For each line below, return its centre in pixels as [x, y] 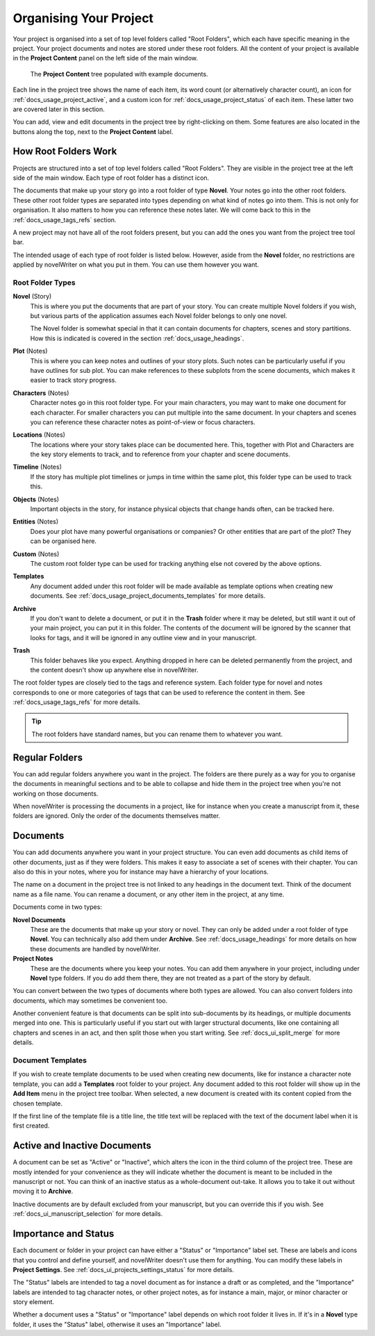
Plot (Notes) [30, 351]
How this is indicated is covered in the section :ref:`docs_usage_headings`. [137, 338]
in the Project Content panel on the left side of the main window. [105, 58]
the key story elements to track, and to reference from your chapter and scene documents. [160, 454]
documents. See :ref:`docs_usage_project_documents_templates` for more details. [148, 596]
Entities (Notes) [36, 521]
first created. [31, 1126]
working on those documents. [56, 793]
